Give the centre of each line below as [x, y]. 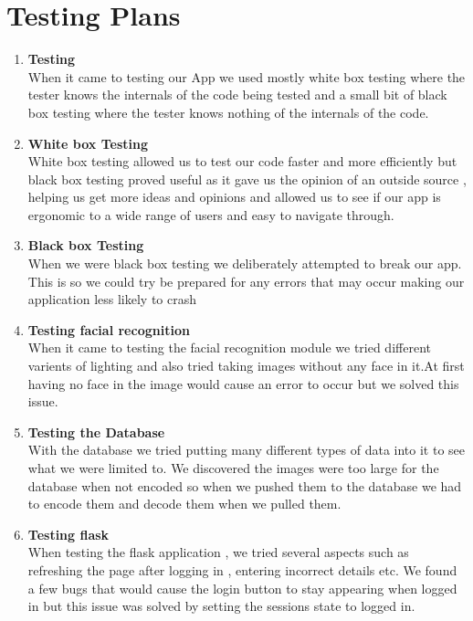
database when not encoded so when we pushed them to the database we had [245, 485]
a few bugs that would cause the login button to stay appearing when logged [242, 588]
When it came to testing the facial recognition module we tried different [229, 347]
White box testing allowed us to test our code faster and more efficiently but [242, 161]
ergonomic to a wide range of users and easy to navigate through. [211, 214]
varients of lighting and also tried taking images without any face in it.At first [246, 366]
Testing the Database [96, 432]
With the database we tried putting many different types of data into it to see [247, 450]
